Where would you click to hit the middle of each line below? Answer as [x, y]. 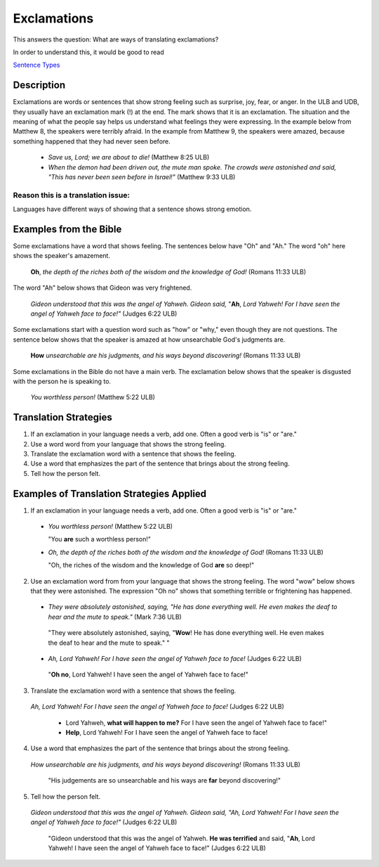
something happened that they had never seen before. [92, 141]
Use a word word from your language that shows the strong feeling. [128, 444]
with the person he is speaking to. [62, 381]
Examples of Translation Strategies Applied [110, 493]
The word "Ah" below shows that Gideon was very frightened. [102, 288]
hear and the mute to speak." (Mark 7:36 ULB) [115, 617]
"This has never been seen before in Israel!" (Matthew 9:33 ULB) [142, 176]
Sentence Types [36, 65]
